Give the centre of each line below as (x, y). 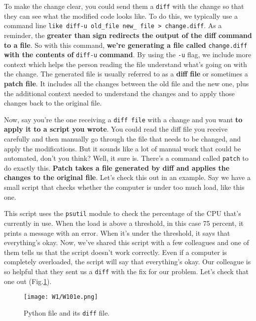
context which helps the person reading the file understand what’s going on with (126, 64)
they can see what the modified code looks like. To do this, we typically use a (121, 16)
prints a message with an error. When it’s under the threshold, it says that (117, 232)
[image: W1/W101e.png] (61, 297)
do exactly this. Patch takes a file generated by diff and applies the (117, 167)
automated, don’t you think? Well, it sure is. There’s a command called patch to (126, 158)
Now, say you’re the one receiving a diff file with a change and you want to (123, 119)
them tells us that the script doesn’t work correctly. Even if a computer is (115, 252)
